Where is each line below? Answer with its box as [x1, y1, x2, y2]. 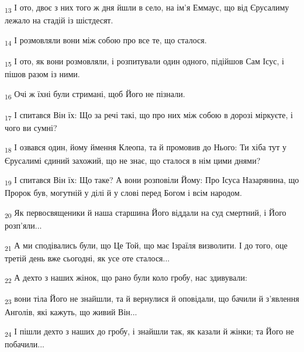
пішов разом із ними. [5, 67, 80, 80]
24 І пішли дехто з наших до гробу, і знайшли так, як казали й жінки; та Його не [5, 325, 294, 339]
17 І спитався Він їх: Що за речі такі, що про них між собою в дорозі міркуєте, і [5, 108, 293, 122]
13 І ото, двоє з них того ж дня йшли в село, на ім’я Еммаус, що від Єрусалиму [5, 1, 289, 15]
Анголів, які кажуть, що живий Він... [5, 305, 137, 318]
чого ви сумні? [5, 121, 57, 133]
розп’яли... [5, 219, 42, 231]
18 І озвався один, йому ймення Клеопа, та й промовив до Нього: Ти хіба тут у [5, 141, 287, 155]
